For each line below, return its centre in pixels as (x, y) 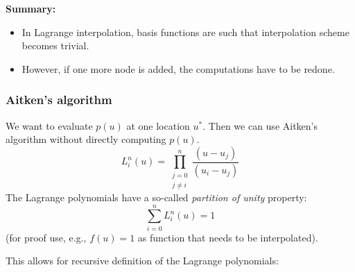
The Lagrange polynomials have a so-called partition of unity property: (156, 197)
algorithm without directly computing (86, 139)
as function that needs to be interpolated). (228, 237)
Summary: (31, 8)
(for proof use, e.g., (46, 237)
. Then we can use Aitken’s (260, 125)
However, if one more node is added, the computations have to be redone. (178, 68)
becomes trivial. (55, 45)
